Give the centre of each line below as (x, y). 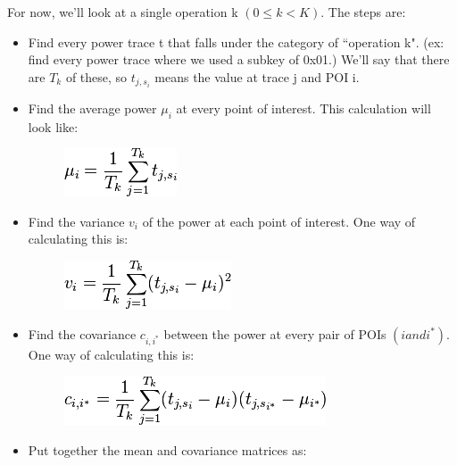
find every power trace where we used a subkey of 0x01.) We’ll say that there (239, 59)
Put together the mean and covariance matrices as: (167, 449)
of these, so (96, 76)
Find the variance (76, 221)
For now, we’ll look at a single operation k (123, 12)
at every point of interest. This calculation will (303, 108)
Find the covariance (82, 333)
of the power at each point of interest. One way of (279, 221)
